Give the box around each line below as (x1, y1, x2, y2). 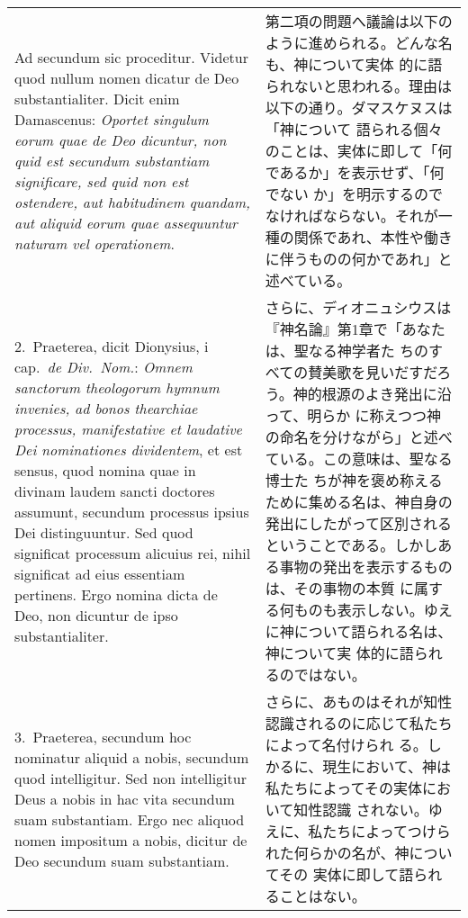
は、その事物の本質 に (265, 578, 415, 598)
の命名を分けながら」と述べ (265, 427, 453, 447)
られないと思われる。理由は (265, 76, 452, 96)
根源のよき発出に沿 (321, 383, 452, 404)
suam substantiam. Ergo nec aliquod (14, 808, 245, 830)
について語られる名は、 (293, 621, 453, 642)
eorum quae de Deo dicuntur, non (14, 130, 227, 150)
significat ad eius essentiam (14, 562, 185, 584)
